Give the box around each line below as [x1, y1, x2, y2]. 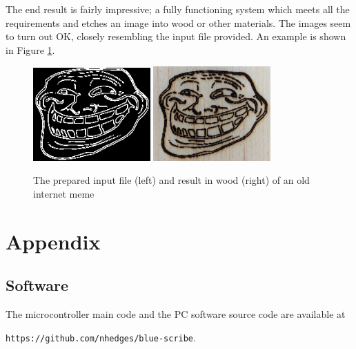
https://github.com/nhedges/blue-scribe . [6, 330, 196, 344]
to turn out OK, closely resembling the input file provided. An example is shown [6, 29, 346, 44]
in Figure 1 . [6, 42, 55, 57]
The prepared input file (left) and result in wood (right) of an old [33, 173, 310, 187]
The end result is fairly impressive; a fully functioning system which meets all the [6, 2, 350, 16]
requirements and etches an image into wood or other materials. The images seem [6, 15, 351, 30]
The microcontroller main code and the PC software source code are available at [6, 307, 346, 321]
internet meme [33, 187, 95, 201]
